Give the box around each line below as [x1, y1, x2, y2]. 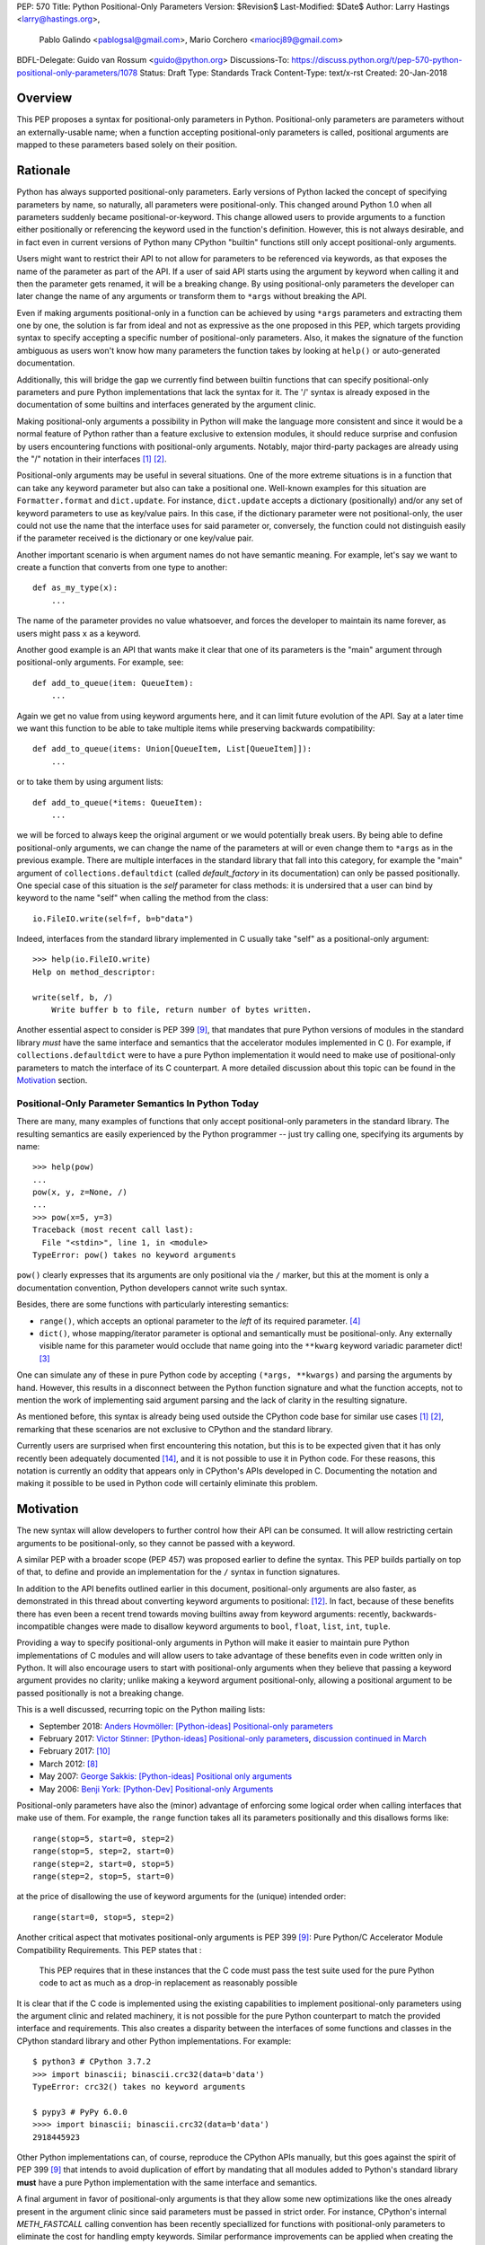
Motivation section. [16, 1074, 88, 1086]
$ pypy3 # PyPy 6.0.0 [32, 2107, 128, 2117]
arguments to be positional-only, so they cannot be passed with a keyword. [16, 1537, 295, 1548]
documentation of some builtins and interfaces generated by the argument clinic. [16, 400, 316, 410]
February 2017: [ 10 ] [39, 1746, 111, 1756]
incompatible [16, 1621, 65, 1632]
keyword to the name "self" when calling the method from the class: [16, 893, 269, 903]
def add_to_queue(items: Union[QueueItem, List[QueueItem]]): [32, 744, 313, 754]
